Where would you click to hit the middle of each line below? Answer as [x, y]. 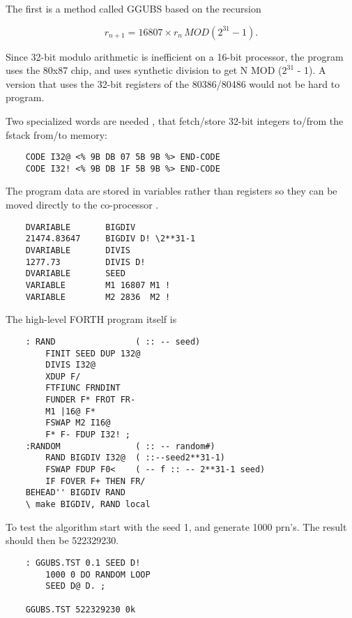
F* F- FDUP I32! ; [88, 435]
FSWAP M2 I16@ [78, 423]
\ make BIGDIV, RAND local [88, 505]
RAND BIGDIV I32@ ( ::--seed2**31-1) [135, 458]
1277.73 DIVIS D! [85, 262]
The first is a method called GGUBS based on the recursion [133, 8]
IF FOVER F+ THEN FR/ [95, 481]
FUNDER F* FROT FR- [91, 400]
